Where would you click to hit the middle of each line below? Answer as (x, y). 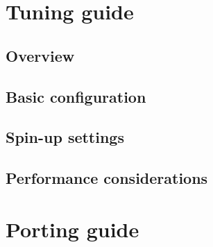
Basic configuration (76, 96)
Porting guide (73, 229)
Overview (40, 55)
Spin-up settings (65, 137)
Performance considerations (107, 178)
